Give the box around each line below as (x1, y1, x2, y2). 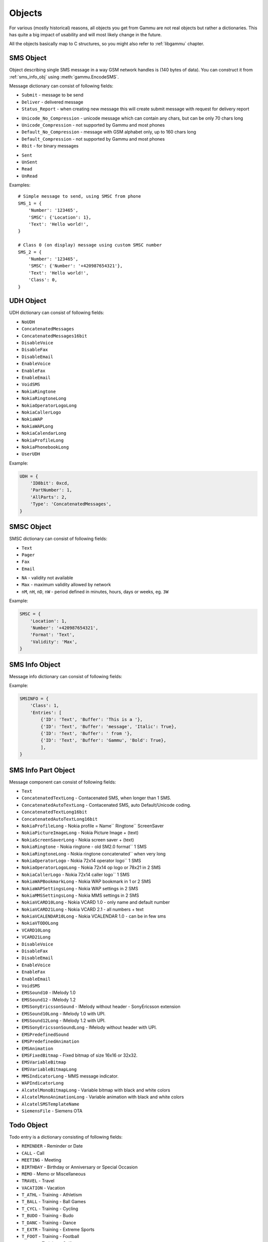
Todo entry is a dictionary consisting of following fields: (9, 1134, 123, 1140)
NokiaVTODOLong (21, 921, 59, 926)
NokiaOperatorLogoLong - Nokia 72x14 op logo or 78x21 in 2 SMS (21, 864, 161, 870)
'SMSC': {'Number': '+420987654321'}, (28, 263, 123, 269)
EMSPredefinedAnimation (21, 1039, 79, 1044)
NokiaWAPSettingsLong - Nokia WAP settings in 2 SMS (21, 885, 138, 891)
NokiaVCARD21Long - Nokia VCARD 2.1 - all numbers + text (21, 906, 144, 912)
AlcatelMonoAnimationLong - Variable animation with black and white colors (21, 1094, 184, 1100)
